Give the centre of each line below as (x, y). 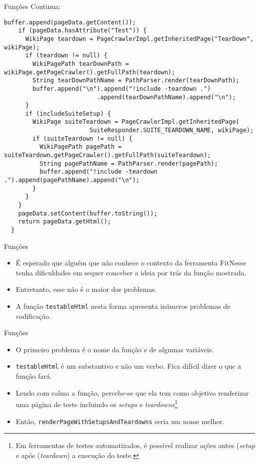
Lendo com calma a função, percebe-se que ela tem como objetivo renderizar (132, 392)
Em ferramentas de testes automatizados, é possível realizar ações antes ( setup (135, 445)
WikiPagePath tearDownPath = (81, 64)
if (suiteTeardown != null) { (82, 138)
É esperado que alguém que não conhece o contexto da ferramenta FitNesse (131, 263)
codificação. (33, 316)
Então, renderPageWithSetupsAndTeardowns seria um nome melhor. (120, 421)
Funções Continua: (32, 6)
